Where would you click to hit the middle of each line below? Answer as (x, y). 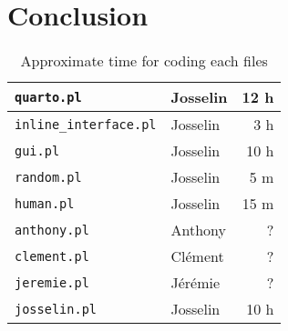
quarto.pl (48, 97)
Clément (197, 256)
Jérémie (195, 283)
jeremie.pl (52, 282)
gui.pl (37, 150)
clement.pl (52, 256)
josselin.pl (56, 309)
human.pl (45, 203)
